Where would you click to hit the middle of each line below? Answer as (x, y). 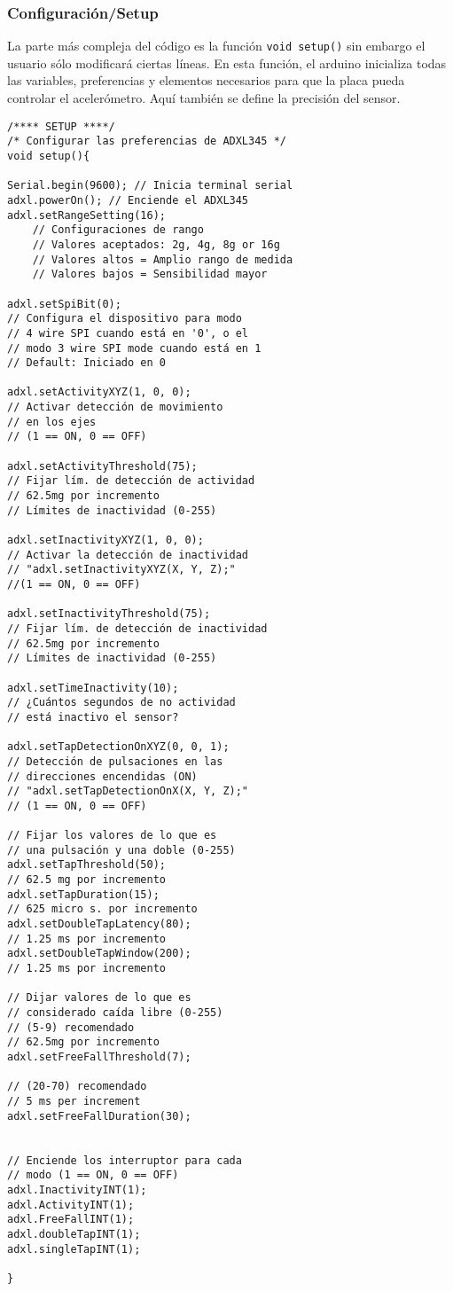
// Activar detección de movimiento (115, 407)
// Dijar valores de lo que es (99, 998)
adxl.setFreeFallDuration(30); (99, 1116)
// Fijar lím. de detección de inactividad (137, 628)
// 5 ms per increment (74, 1101)
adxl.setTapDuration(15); (83, 894)
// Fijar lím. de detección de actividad (131, 481)
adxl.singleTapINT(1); (74, 1249)
